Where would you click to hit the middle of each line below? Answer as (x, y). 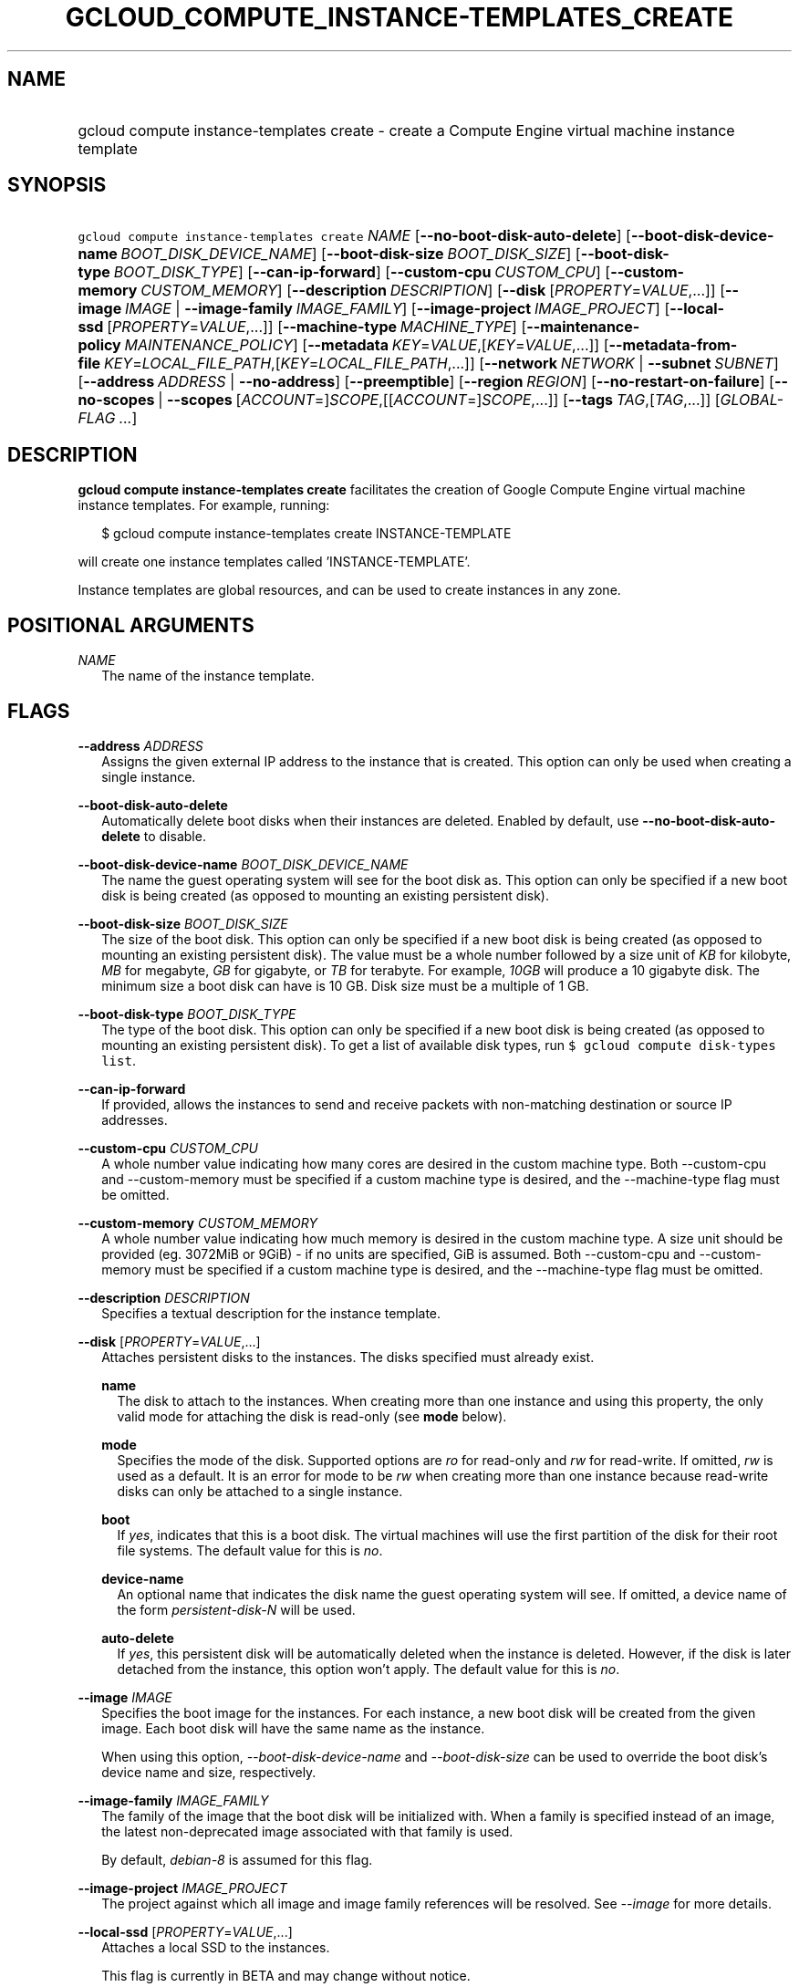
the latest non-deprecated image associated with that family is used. (307, 1831)
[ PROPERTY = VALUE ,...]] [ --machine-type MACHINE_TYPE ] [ (317, 327)
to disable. (175, 836)
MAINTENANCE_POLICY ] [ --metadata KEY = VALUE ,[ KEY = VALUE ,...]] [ (367, 345)
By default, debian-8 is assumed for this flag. (237, 1859)
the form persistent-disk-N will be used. (236, 1609)
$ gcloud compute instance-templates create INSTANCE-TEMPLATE (306, 534)
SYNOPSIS (57, 185)
